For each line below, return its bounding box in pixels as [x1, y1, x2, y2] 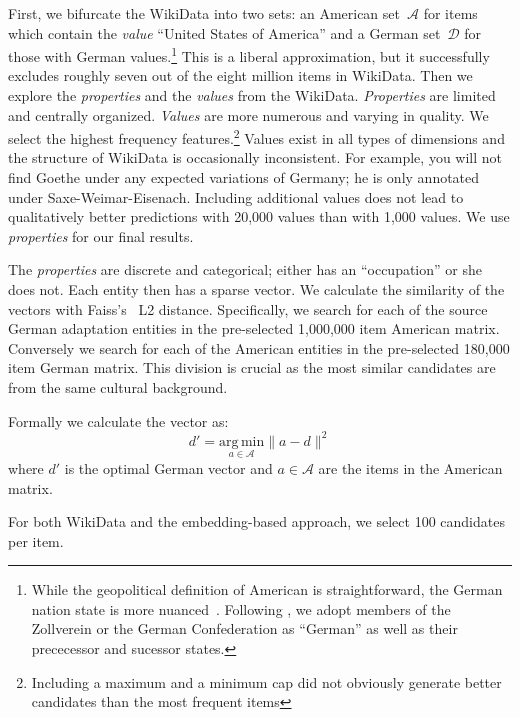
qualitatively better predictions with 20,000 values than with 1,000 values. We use [8, 206, 510, 227]
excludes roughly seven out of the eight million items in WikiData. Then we [8, 65, 473, 86]
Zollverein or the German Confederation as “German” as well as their [31, 618, 458, 639]
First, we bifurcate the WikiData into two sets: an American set [8, 3, 400, 23]
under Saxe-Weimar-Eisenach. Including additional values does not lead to [8, 186, 464, 207]
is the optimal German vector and [64, 457, 273, 478]
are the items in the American [318, 457, 503, 478]
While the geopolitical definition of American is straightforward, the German [31, 579, 503, 600]
